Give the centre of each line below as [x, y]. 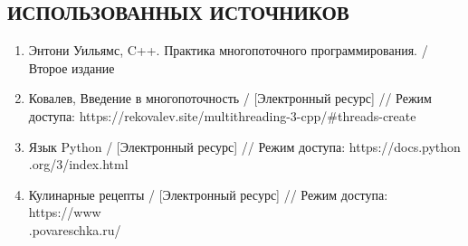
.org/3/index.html [78, 164]
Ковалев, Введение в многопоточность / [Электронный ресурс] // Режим [230, 98]
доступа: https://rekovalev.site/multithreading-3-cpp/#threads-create [222, 115]
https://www [65, 212]
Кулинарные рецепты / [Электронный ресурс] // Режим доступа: [208, 194]
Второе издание [72, 67]
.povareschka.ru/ [75, 229]
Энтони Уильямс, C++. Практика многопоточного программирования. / [228, 50]
